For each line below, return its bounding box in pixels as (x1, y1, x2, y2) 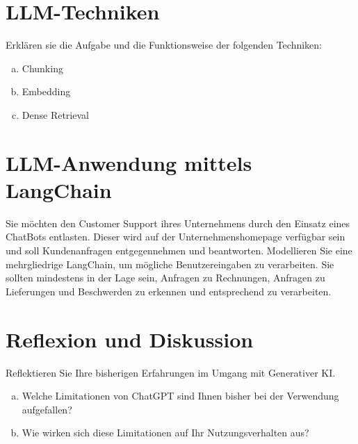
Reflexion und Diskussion (6, 324, 254, 353)
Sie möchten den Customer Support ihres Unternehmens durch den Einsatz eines (6, 215, 350, 230)
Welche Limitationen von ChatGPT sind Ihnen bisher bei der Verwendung (22, 388, 339, 403)
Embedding (22, 84, 71, 99)
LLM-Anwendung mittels (6, 148, 252, 176)
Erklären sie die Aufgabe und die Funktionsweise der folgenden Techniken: (6, 38, 322, 52)
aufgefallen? (22, 402, 72, 416)
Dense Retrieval (22, 107, 89, 122)
